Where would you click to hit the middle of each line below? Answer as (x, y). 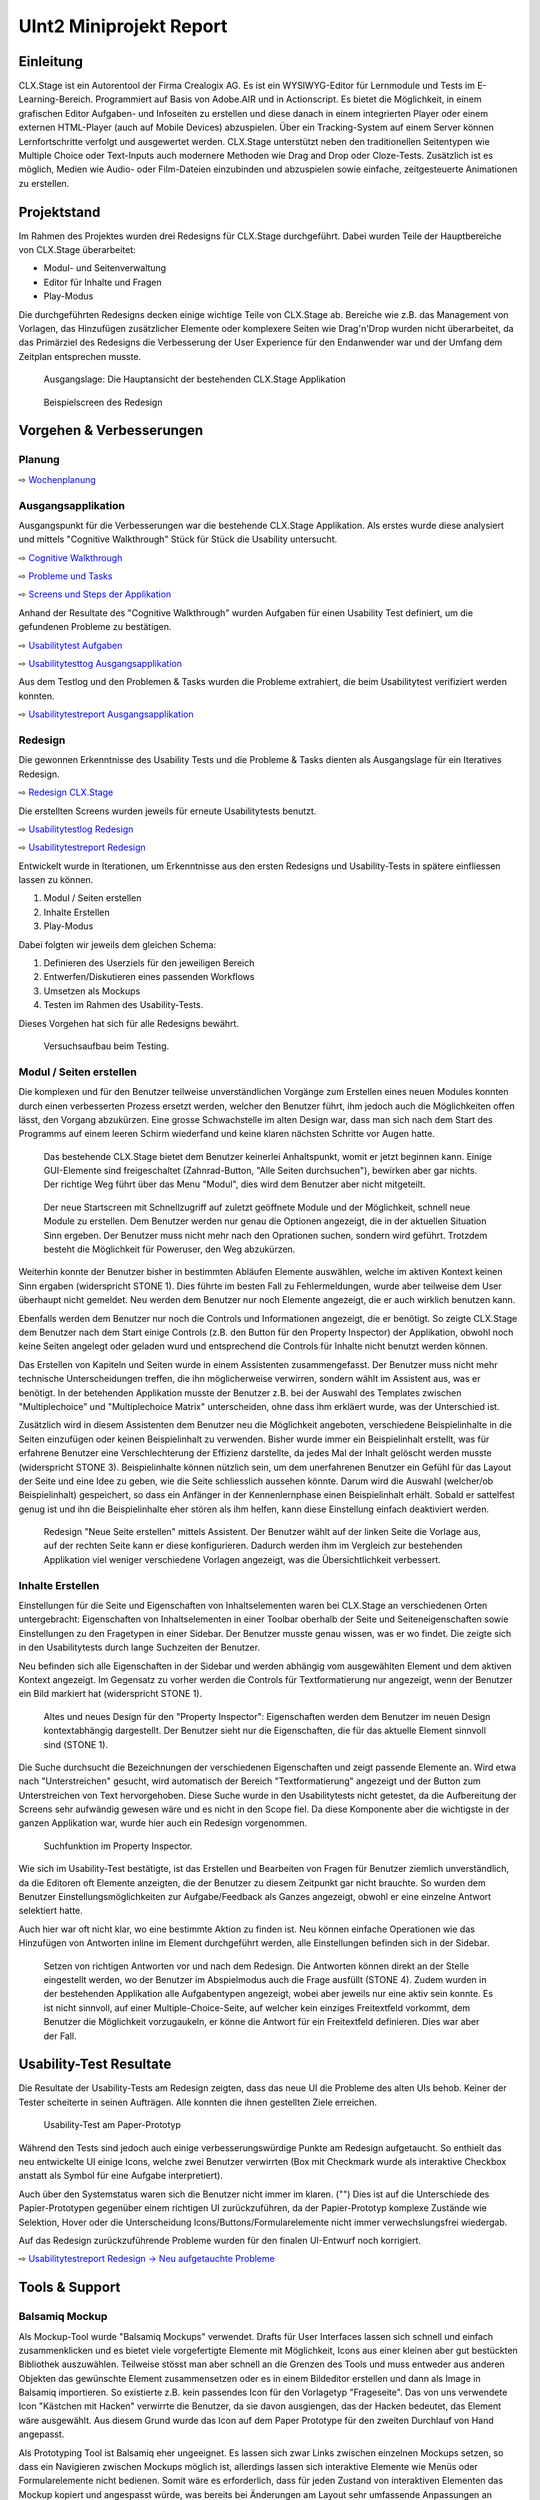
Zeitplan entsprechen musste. (80, 356)
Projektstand (59, 211)
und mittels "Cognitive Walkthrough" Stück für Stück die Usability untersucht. (178, 539)
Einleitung (51, 61)
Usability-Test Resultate (95, 2064)
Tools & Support (69, 2287)
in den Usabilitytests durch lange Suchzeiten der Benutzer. (139, 1647)
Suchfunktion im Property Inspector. (118, 1846)
